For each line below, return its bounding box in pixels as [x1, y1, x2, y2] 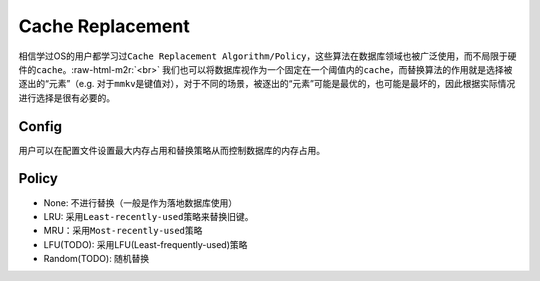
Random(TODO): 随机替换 [43, 253, 150, 265]
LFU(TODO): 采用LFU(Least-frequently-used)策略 [43, 238, 248, 250]
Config [18, 118, 62, 135]
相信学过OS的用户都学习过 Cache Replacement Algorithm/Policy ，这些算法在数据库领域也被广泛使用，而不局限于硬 [18, 50, 517, 62]
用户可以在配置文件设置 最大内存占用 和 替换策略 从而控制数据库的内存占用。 [18, 144, 325, 156]
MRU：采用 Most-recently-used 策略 [43, 225, 203, 237]
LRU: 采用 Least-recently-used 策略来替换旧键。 [43, 210, 254, 222]
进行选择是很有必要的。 [18, 91, 115, 104]
